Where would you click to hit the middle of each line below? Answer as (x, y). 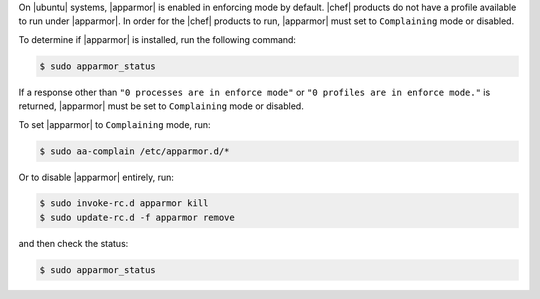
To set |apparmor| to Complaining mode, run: (114, 124)
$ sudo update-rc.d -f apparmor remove (137, 217)
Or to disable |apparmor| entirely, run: (96, 177)
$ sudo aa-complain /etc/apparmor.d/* (134, 151)
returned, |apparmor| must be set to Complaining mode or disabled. (161, 106)
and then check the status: (73, 243)
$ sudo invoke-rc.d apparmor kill (124, 203)
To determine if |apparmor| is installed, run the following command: (157, 39)
